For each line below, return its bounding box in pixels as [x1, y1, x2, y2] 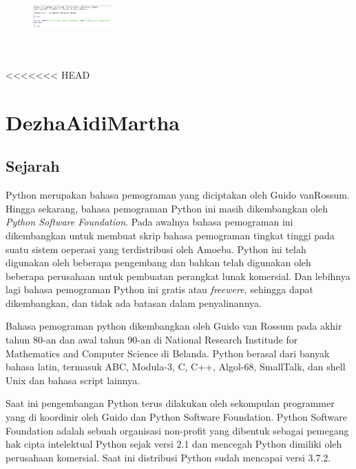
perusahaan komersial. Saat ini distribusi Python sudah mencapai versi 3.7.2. [6, 450, 331, 464]
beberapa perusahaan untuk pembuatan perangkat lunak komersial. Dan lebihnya [6, 268, 350, 283]
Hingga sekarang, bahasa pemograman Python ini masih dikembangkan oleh [6, 201, 328, 215]
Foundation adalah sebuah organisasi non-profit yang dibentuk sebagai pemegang [6, 423, 349, 437]
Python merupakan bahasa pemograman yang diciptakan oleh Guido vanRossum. [6, 188, 350, 202]
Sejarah [6, 155, 60, 177]
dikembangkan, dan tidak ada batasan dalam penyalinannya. [6, 295, 262, 310]
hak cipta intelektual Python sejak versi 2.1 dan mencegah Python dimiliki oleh [6, 437, 342, 451]
